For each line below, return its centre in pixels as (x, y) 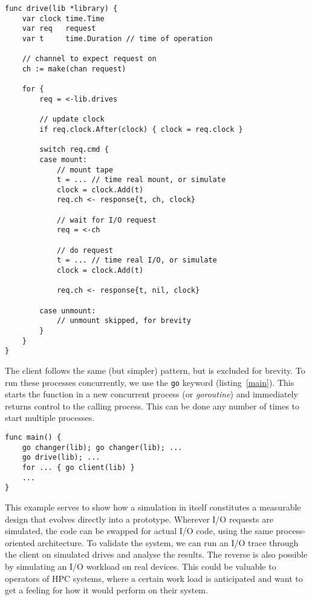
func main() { (33, 437)
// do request (85, 250)
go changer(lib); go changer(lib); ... (102, 447)
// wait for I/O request (106, 220)
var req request (59, 29)
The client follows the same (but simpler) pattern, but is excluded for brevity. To (155, 370)
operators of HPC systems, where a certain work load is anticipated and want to (154, 578)
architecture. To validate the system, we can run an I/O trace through (168, 542)
